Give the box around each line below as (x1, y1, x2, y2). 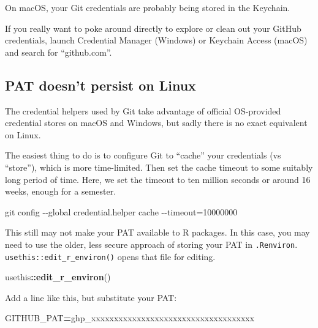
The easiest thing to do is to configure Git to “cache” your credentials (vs (5, 149, 281, 162)
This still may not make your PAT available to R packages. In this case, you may (5, 226, 310, 239)
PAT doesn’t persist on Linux (5, 75, 196, 94)
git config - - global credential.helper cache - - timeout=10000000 (5, 205, 238, 218)
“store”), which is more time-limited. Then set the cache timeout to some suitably (5, 160, 313, 173)
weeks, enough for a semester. (5, 185, 116, 198)
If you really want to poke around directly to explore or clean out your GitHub (5, 21, 301, 34)
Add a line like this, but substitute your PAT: (5, 291, 177, 304)
